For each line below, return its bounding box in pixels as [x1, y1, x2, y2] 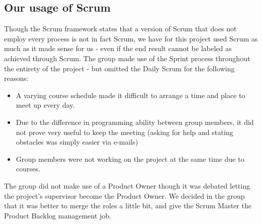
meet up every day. [16, 100, 75, 110]
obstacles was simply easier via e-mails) [16, 137, 138, 147]
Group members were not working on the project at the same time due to [16, 153, 244, 164]
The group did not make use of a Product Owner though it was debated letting [4, 180, 250, 191]
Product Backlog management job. [4, 210, 111, 220]
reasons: [4, 73, 29, 83]
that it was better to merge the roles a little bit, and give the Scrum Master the [4, 200, 252, 211]
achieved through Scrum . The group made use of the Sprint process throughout [4, 53, 250, 63]
